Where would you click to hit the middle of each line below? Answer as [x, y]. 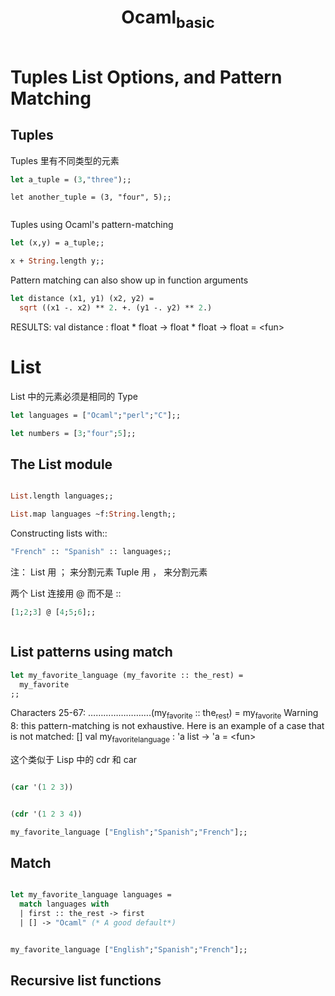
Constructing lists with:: [59, 533]
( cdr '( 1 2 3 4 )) [46, 814]
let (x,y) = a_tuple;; [57, 243]
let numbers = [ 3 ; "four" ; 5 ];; [73, 433]
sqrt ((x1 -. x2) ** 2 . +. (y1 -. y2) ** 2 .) [116, 308]
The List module [61, 464]
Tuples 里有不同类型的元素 [65, 160]
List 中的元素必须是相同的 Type [74, 396]
